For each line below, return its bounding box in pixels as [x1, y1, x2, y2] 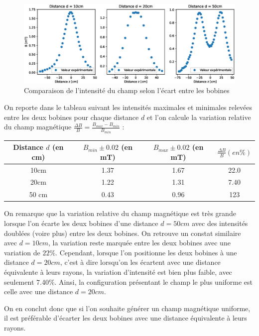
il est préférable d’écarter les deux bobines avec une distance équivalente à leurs [4, 313, 247, 323]
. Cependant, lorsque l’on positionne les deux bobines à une [55, 247, 237, 257]
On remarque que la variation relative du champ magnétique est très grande [4, 208, 236, 219]
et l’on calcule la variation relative [146, 112, 251, 122]
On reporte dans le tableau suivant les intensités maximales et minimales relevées [4, 102, 253, 112]
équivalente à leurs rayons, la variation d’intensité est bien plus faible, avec [4, 266, 232, 277]
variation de [4, 247, 40, 257]
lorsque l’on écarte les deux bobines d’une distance [4, 218, 158, 228]
